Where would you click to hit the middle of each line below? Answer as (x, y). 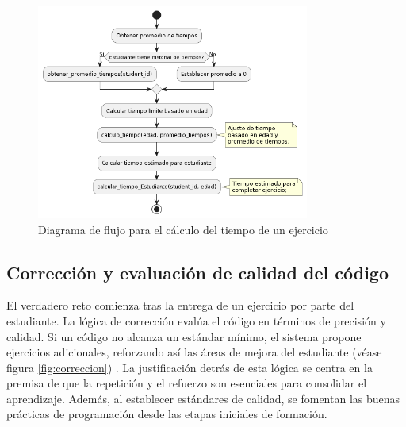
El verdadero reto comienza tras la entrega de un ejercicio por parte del (180, 305)
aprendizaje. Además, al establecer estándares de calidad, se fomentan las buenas (203, 398)
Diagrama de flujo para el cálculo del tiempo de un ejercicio (183, 229)
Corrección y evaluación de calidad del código (198, 272)
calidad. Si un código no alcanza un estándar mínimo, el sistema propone (184, 336)
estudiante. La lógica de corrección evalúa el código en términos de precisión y (196, 320)
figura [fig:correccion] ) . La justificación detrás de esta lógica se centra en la (190, 367)
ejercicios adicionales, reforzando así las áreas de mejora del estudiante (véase (194, 352)
